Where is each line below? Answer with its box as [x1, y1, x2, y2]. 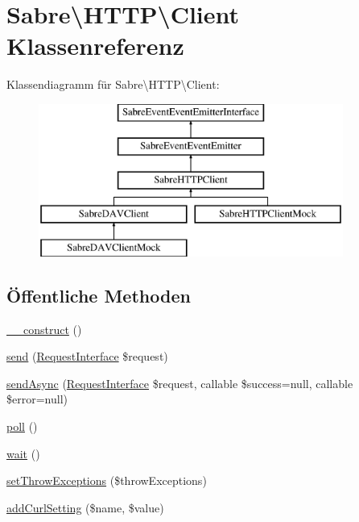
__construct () [6, 320, 82, 337]
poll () [6, 418, 38, 435]
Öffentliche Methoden [6, 282, 191, 307]
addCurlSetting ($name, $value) [6, 499, 164, 516]
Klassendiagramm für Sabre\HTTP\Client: [6, 76, 220, 93]
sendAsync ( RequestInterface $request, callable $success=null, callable [6, 374, 353, 391]
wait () [6, 445, 40, 461]
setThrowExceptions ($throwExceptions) [6, 472, 207, 489]
